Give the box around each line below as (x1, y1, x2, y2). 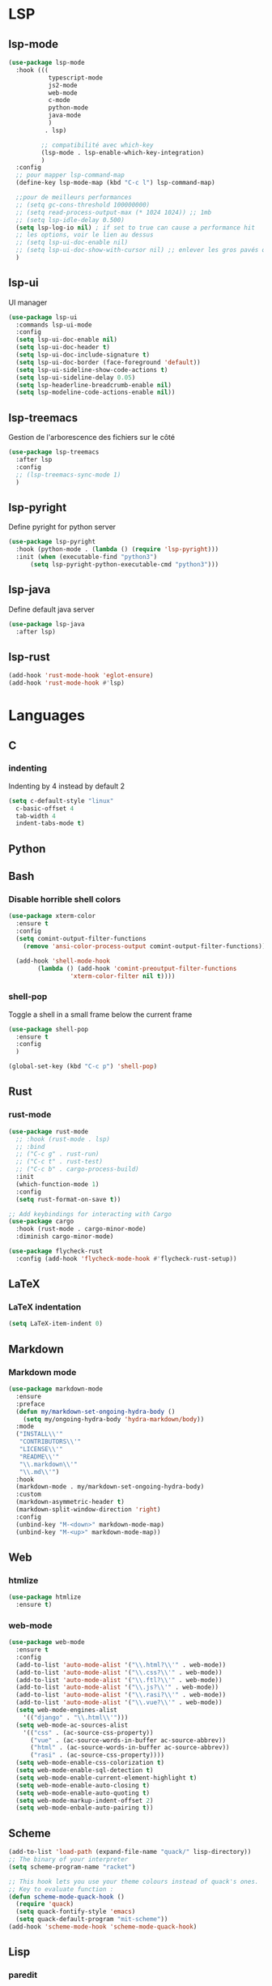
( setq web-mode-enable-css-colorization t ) (15, 1759, 164, 1767)
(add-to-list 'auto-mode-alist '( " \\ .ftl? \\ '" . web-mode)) (15, 1676, 223, 1684)
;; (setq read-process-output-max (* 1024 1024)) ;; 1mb (15, 208, 212, 216)
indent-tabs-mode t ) (15, 819, 85, 827)
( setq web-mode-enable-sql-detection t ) (15, 1766, 154, 1775)
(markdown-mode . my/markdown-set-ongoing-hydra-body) (15, 1483, 205, 1491)
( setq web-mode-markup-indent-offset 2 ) (15, 1796, 154, 1804)
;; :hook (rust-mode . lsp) (15, 1135, 111, 1143)
